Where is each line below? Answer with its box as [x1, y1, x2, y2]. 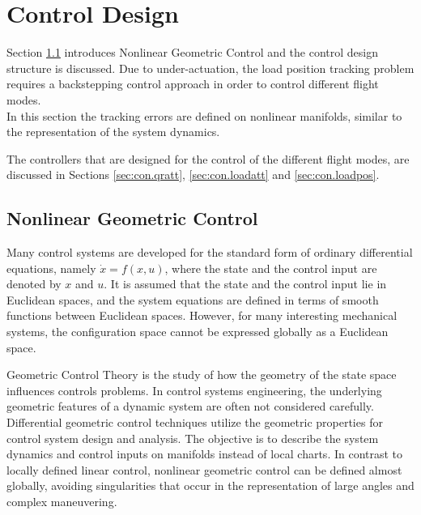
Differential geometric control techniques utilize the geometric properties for [6, 414, 383, 431]
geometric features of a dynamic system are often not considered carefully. [6, 398, 374, 415]
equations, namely [6, 259, 96, 276]
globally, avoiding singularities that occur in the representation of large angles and [6, 477, 415, 494]
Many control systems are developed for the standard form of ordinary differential [6, 244, 413, 261]
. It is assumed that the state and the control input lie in [104, 275, 387, 292]
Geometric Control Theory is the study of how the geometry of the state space [6, 366, 397, 383]
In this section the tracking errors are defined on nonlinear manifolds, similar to [6, 107, 402, 124]
